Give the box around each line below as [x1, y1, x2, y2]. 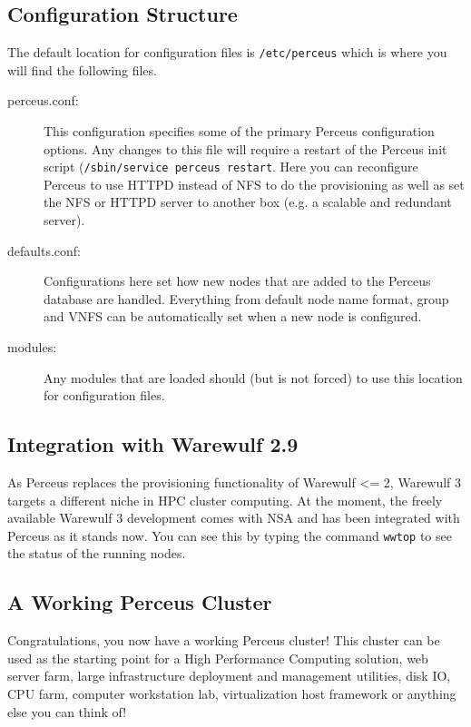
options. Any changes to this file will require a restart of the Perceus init [44, 139, 447, 158]
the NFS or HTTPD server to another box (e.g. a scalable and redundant [44, 192, 452, 211]
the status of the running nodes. [7, 544, 186, 563]
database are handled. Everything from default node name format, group [44, 289, 449, 308]
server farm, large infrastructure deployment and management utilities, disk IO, [7, 666, 451, 685]
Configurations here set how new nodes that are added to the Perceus [44, 271, 431, 290]
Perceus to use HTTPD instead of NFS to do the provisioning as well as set [44, 174, 465, 193]
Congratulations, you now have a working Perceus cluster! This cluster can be [7, 631, 440, 650]
